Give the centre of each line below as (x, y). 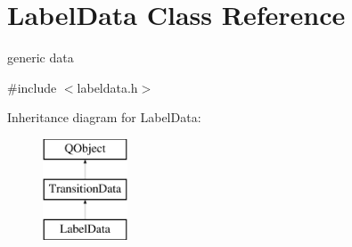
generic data (41, 58)
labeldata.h (107, 87)
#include (32, 87)
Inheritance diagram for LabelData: (104, 117)
